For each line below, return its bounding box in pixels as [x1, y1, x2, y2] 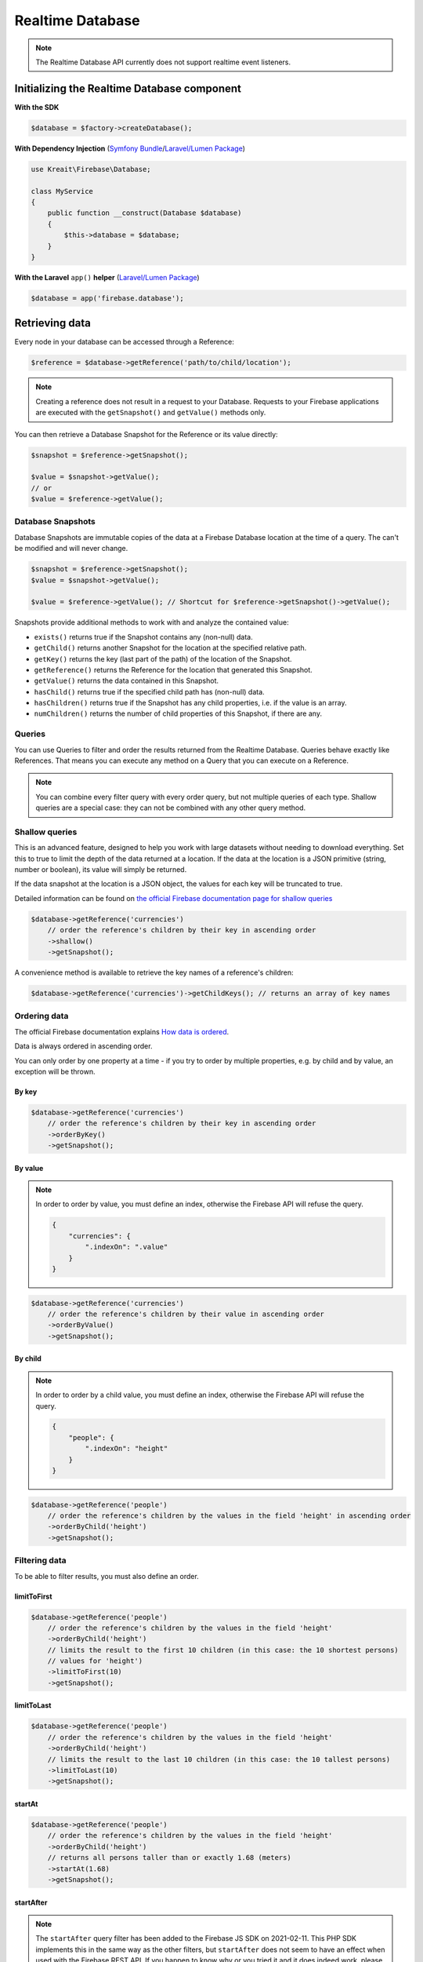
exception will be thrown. [14, 1067, 96, 1076]
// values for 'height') [47, 1657, 143, 1665]
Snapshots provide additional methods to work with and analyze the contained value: [14, 618, 289, 627]
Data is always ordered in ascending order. [14, 1041, 153, 1051]
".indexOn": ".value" [85, 1242, 168, 1252]
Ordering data [14, 1011, 69, 1022]
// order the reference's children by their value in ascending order [47, 1309, 325, 1318]
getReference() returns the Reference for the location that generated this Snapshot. [34, 665, 313, 674]
